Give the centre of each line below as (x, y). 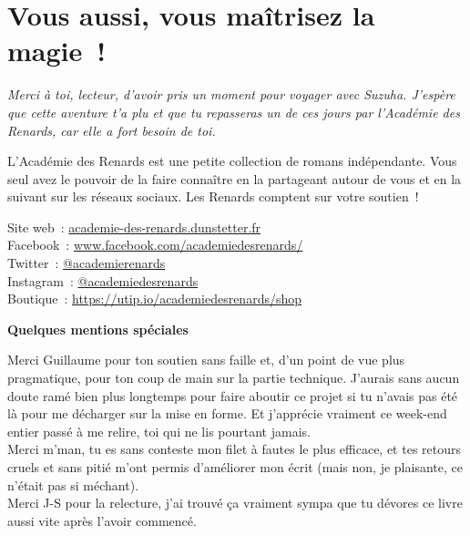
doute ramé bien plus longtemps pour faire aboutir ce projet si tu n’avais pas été (233, 395)
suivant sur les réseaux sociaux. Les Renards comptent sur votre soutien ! (213, 196)
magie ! (57, 51)
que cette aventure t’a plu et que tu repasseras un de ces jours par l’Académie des (234, 112)
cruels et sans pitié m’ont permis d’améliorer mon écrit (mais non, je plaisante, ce (235, 467)
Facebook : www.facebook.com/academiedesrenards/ (155, 245)
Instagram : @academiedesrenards (103, 280)
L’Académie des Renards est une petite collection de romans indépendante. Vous (232, 161)
